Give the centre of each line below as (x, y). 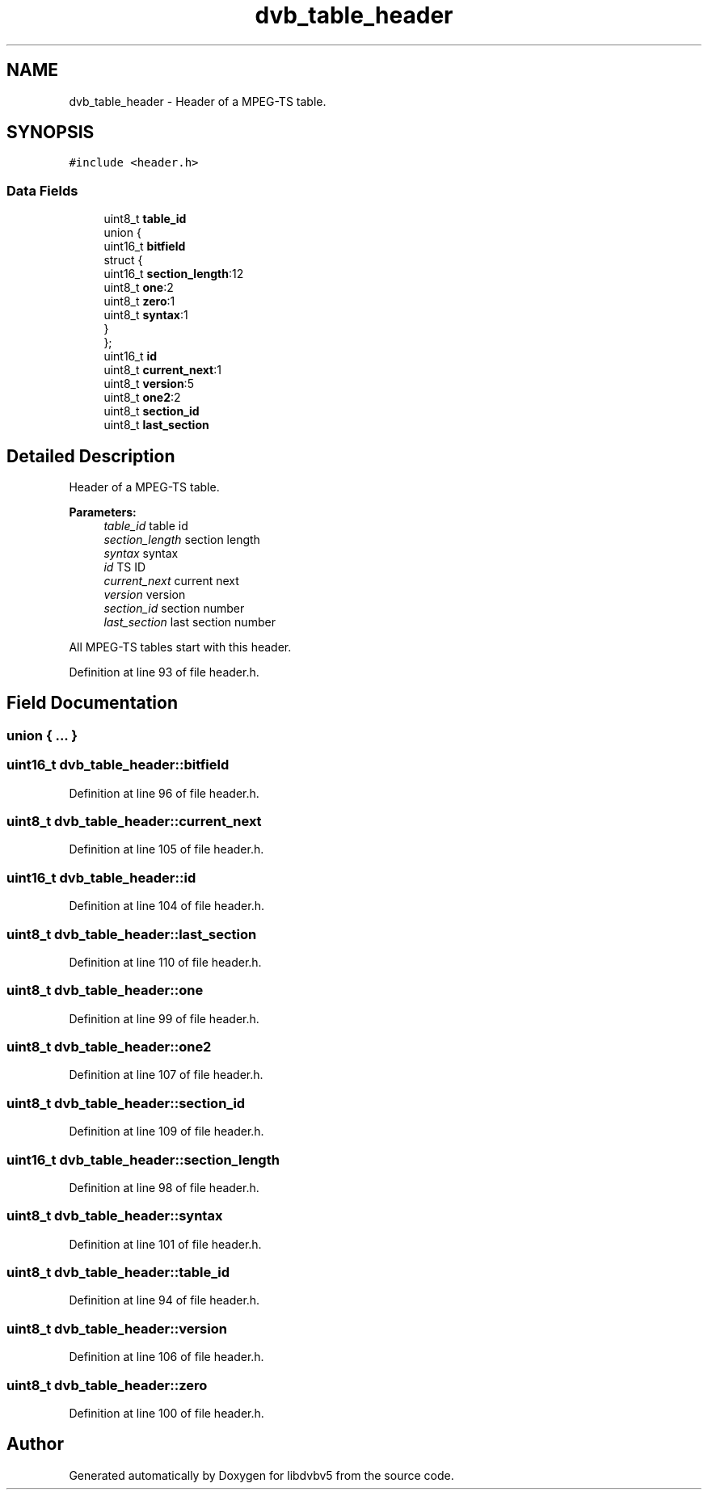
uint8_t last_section (156, 425)
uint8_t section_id (152, 411)
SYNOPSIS (51, 133)
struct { (123, 260)
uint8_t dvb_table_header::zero (107, 1385)
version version (145, 595)
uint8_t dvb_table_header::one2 (109, 1047)
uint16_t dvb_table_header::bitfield (118, 765)
